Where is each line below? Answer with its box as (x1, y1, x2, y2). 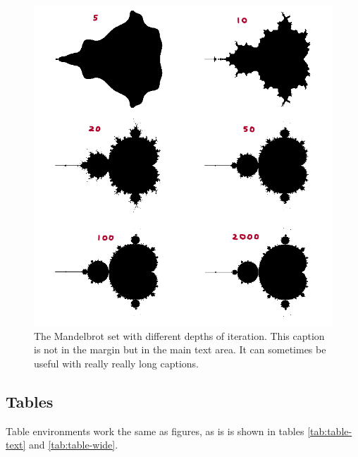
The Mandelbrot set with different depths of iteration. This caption (34, 328, 325, 343)
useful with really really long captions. (34, 356, 199, 371)
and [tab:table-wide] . (29, 437, 118, 452)
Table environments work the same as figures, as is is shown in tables (6, 423, 304, 438)
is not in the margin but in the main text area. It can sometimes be (34, 342, 326, 357)
